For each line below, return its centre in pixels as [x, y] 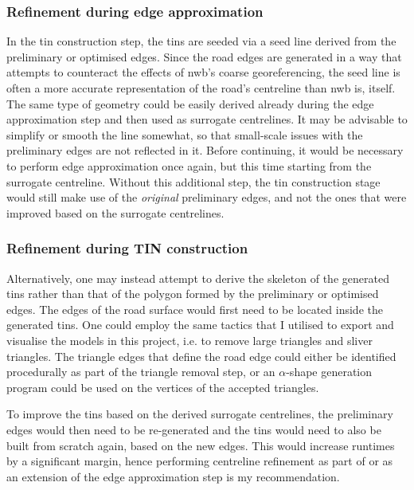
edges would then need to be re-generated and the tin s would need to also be [194, 429]
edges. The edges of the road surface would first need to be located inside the [195, 309]
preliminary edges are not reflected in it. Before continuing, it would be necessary [205, 150]
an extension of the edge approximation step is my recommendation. [173, 476]
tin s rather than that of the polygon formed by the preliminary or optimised [193, 294]
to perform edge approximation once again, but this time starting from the [189, 165]
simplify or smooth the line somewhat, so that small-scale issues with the [185, 134]
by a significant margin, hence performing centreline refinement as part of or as [200, 461]
